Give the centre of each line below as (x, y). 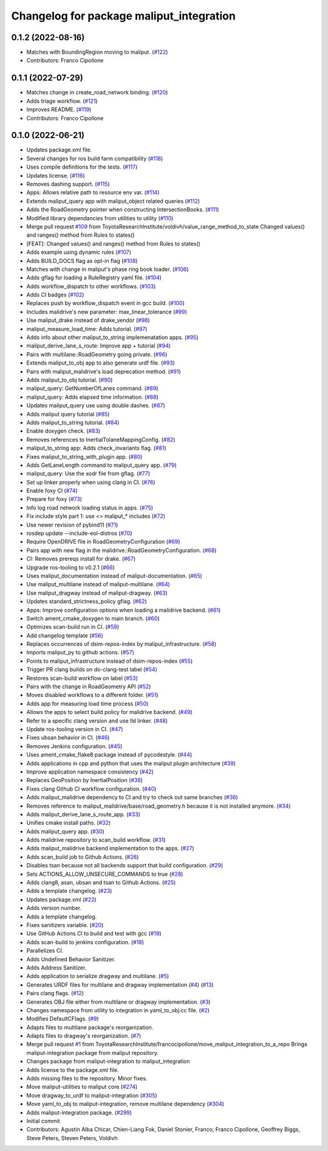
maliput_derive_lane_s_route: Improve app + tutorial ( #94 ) (99, 346)
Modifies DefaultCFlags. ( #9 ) (63, 1019)
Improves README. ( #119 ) (59, 110)
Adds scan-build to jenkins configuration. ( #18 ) (85, 942)
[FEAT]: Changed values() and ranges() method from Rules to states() (113, 243)
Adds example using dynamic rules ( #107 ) (79, 252)
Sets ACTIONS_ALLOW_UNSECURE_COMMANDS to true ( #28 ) (105, 874)
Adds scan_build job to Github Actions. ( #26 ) (83, 857)
